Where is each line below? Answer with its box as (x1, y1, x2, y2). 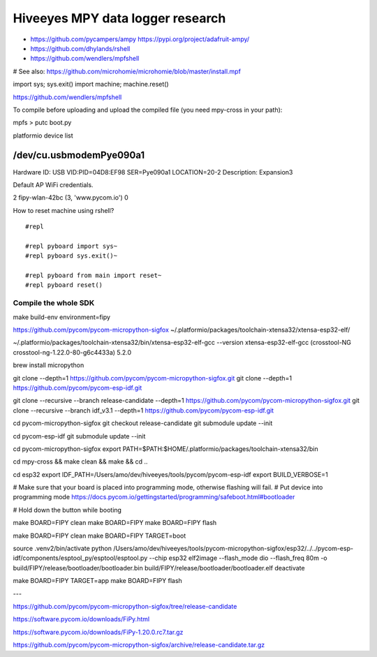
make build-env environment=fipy (13, 313, 111, 321)
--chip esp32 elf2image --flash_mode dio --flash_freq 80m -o (149, 554, 327, 562)
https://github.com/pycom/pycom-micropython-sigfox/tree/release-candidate (13, 603, 237, 610)
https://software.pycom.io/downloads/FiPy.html (13, 615, 150, 623)
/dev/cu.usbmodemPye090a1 (13, 149, 145, 161)
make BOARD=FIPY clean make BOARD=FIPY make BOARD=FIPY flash (13, 519, 217, 527)
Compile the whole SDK (13, 298, 95, 308)
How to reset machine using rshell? (13, 206, 114, 214)
